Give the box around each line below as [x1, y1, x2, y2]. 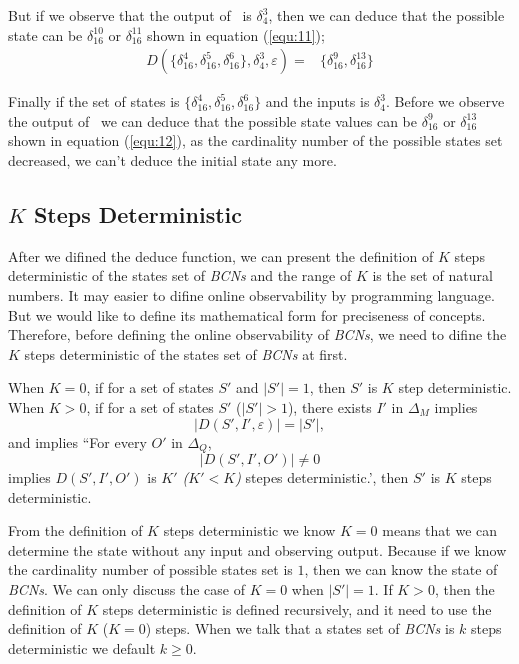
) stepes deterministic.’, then [235, 467, 409, 487]
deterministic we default [8, 637, 156, 658]
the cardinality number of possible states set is [8, 559, 293, 580]
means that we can [382, 520, 498, 541]
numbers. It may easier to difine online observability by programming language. [8, 284, 495, 305]
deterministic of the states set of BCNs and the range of [8, 265, 352, 286]
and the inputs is [265, 91, 370, 112]
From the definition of [8, 520, 143, 541]
